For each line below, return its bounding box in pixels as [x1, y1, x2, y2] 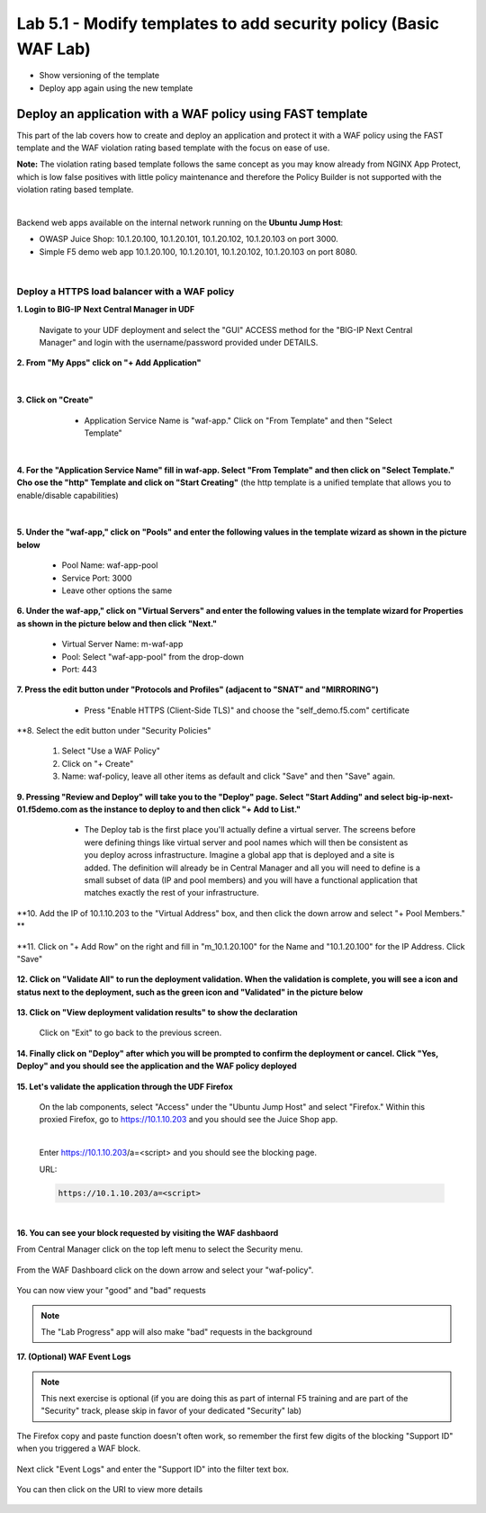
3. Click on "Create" [16, 394, 94, 405]
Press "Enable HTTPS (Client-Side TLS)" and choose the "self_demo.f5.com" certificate [84, 705, 409, 716]
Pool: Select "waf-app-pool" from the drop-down [61, 651, 245, 662]
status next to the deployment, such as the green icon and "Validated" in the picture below [16, 986, 364, 997]
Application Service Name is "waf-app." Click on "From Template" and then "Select [84, 415, 393, 426]
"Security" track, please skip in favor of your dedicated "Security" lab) [40, 1405, 301, 1417]
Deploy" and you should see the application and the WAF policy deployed [16, 1060, 297, 1071]
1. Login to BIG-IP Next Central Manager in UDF [16, 304, 195, 315]
